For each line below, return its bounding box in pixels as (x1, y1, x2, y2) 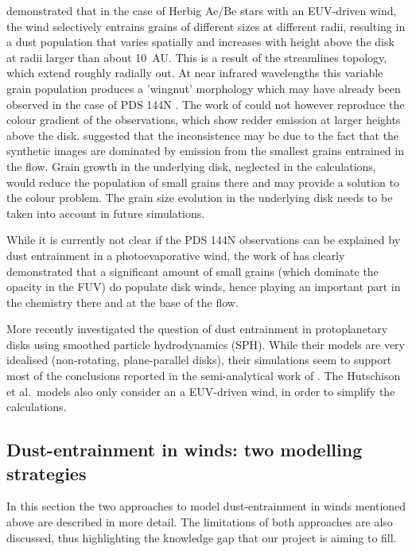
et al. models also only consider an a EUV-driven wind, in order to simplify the (6, 382, 395, 399)
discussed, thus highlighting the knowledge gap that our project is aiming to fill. (6, 529, 397, 545)
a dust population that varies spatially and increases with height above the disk (6, 33, 395, 50)
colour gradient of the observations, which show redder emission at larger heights (6, 111, 401, 128)
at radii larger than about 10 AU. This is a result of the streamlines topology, (6, 49, 387, 65)
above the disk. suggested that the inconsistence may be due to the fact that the (6, 126, 399, 143)
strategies (6, 460, 87, 485)
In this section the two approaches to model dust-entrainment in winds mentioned (6, 498, 406, 514)
